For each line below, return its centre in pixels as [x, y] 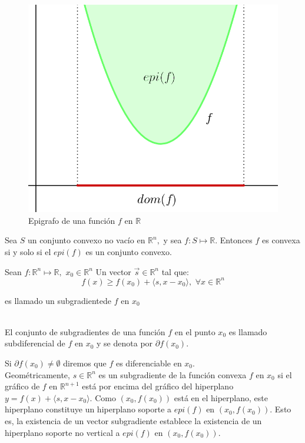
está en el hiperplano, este [221, 397]
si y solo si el [28, 251]
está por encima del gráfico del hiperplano [158, 386]
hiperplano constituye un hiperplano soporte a [88, 409]
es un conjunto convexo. [129, 251]
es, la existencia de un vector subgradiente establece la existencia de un [133, 420]
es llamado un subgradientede [58, 300]
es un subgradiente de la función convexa [173, 374]
